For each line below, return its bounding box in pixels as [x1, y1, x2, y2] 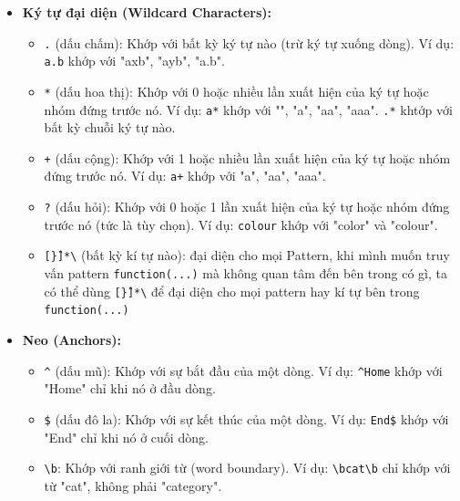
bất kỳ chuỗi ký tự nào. [44, 118, 176, 137]
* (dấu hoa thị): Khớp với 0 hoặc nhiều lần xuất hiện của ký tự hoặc [44, 81, 429, 100]
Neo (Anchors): [22, 330, 121, 350]
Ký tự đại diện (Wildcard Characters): [22, 3, 272, 21]
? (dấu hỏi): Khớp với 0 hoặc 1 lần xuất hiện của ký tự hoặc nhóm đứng [44, 197, 450, 216]
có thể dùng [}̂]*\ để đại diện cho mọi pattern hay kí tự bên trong [44, 281, 420, 300]
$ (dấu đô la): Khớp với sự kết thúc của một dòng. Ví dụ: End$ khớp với [44, 409, 449, 428]
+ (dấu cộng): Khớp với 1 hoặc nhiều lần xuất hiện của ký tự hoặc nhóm [44, 148, 451, 167]
